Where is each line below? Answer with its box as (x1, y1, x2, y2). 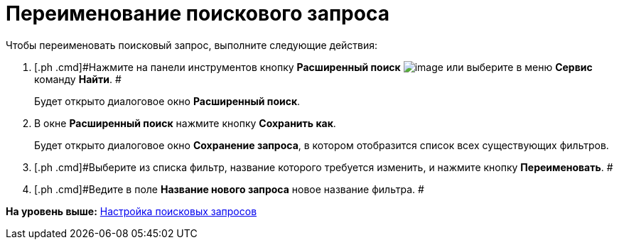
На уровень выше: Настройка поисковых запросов (6, 205, 257, 217)
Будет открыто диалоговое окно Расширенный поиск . (34, 94, 301, 107)
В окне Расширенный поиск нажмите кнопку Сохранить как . (34, 116, 336, 129)
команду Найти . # (34, 72, 122, 85)
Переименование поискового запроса (6, 1, 389, 26)
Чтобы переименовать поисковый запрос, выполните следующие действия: (6, 38, 378, 51)
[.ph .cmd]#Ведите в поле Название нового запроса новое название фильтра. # (34, 183, 424, 195)
